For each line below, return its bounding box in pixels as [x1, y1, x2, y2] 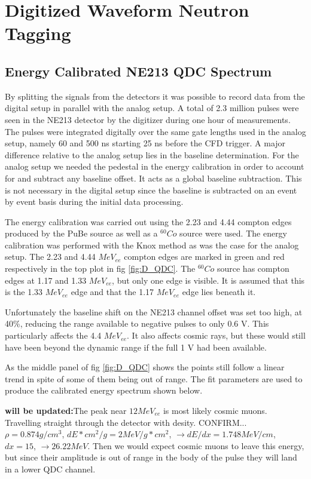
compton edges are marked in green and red [124, 250, 285, 263]
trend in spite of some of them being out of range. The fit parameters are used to [5, 372, 303, 385]
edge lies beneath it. [182, 285, 256, 298]
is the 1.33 [5, 285, 43, 298]
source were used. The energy [179, 227, 288, 240]
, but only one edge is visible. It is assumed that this [112, 274, 305, 286]
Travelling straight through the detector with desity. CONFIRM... [5, 416, 247, 428]
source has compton [217, 262, 289, 275]
